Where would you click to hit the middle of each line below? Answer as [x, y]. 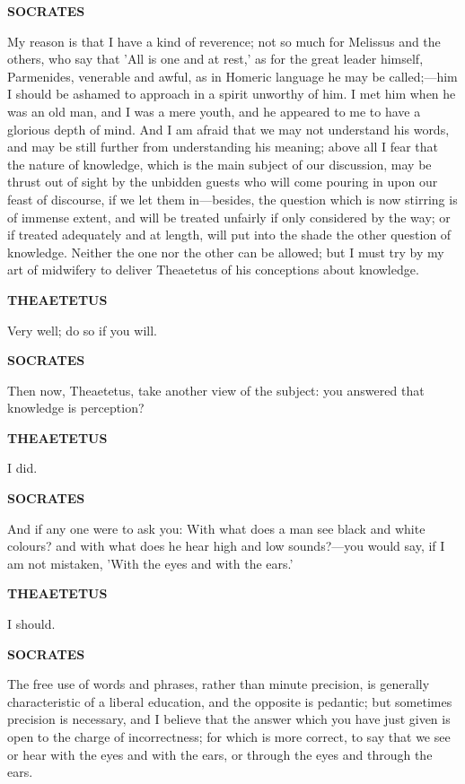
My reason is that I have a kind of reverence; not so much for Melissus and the [224, 41]
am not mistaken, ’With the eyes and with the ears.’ [150, 563]
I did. [22, 468]
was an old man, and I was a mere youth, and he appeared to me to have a [214, 111]
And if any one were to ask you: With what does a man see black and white [216, 528]
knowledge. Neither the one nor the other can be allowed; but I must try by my [226, 252]
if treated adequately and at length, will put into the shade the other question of [229, 235]
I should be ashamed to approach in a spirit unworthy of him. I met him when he [232, 94]
